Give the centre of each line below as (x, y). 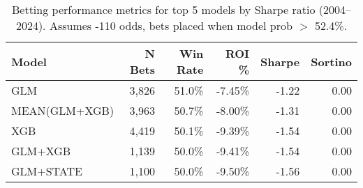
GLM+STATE (47, 171)
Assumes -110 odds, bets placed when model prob (171, 25)
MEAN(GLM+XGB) (63, 110)
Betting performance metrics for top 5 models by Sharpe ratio (163, 9)
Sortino (331, 61)
